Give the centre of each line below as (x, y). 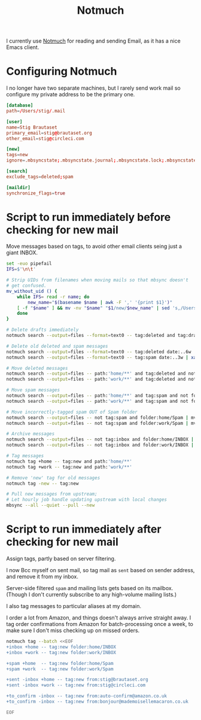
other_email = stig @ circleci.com (45, 138)
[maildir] (19, 187)
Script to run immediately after (84, 529)
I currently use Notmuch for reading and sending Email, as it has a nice (93, 41)
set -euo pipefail (29, 264)
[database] (20, 105)
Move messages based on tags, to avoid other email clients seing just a (94, 247)
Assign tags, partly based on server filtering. (61, 558)
